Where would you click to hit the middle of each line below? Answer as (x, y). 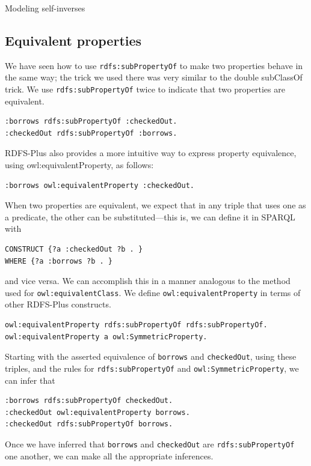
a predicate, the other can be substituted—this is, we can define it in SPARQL (150, 216)
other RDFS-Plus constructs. (58, 304)
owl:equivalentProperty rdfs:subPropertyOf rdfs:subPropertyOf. (136, 325)
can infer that (30, 380)
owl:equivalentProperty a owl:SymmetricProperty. (106, 337)
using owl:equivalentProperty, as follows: (79, 165)
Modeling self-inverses (45, 8)
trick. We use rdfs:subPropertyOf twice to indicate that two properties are (145, 89)
